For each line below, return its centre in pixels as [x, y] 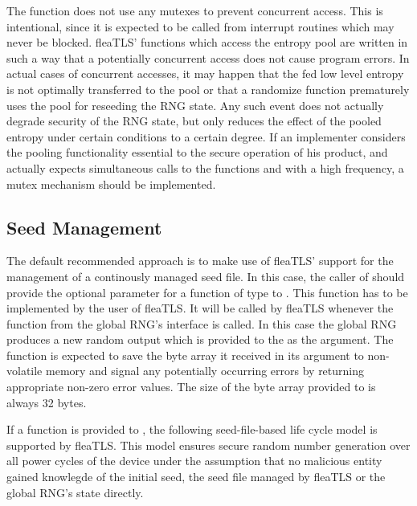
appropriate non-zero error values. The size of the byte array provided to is [191, 387]
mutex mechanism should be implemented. [111, 184]
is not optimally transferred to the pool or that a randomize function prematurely [208, 89]
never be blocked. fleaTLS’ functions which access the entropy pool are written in [207, 42]
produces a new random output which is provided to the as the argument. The [200, 339]
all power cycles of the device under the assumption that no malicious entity [194, 461]
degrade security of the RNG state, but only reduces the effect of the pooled [194, 121]
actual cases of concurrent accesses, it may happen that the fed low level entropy [205, 73]
